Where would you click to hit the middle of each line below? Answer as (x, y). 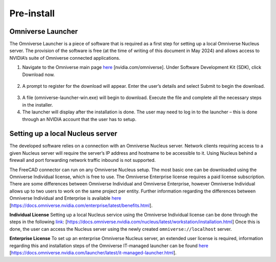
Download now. (39, 75)
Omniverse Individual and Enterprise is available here (65, 198)
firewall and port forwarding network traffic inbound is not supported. (83, 160)
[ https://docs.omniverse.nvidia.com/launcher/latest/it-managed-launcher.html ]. (93, 252)
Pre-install (32, 13)
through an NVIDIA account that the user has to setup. (79, 119)
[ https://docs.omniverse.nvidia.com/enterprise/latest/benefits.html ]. (81, 205)
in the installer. (38, 105)
